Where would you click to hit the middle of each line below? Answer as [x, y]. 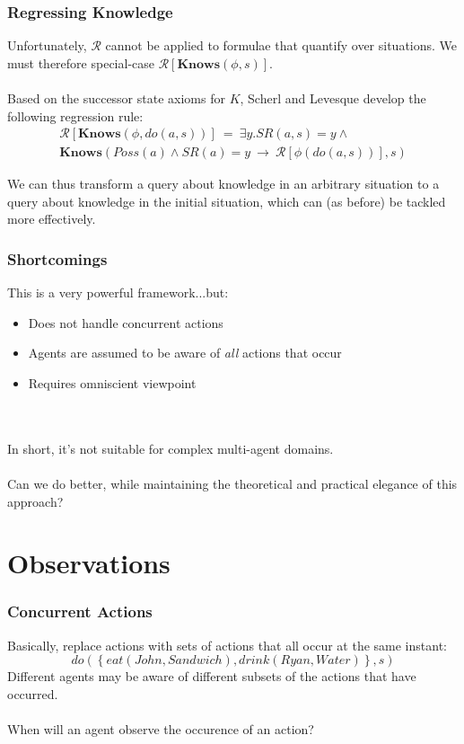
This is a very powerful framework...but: [118, 292]
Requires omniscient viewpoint [112, 383]
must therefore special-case [81, 62]
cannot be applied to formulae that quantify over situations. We [281, 45]
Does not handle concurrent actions [126, 322]
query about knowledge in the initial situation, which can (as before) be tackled [227, 201]
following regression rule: [75, 115]
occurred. [33, 693]
